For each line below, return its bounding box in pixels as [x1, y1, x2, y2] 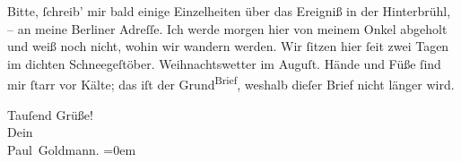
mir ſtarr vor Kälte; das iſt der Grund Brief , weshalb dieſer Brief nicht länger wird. [7, 72, 455, 94]
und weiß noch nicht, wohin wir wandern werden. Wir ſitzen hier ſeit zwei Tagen [7, 37, 449, 55]
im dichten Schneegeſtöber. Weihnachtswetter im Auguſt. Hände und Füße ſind [7, 54, 441, 72]
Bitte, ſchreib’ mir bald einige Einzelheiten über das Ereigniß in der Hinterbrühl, [7, 2, 451, 20]
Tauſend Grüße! [7, 105, 93, 124]
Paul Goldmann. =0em [7, 140, 136, 158]
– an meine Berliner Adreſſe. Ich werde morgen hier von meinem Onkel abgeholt [7, 19, 448, 38]
